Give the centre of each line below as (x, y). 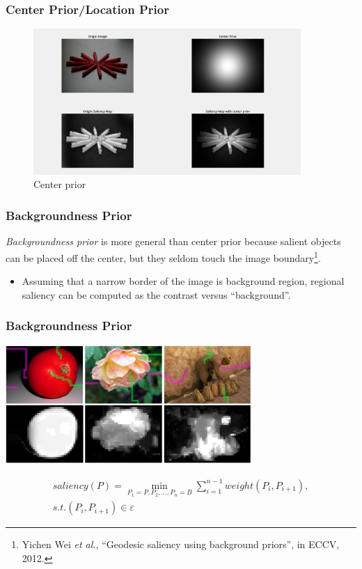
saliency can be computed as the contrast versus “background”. (156, 294)
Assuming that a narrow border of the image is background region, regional (183, 281)
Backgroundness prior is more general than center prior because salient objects (173, 241)
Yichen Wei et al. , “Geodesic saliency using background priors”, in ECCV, (181, 544)
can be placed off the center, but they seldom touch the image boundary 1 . (163, 256)
